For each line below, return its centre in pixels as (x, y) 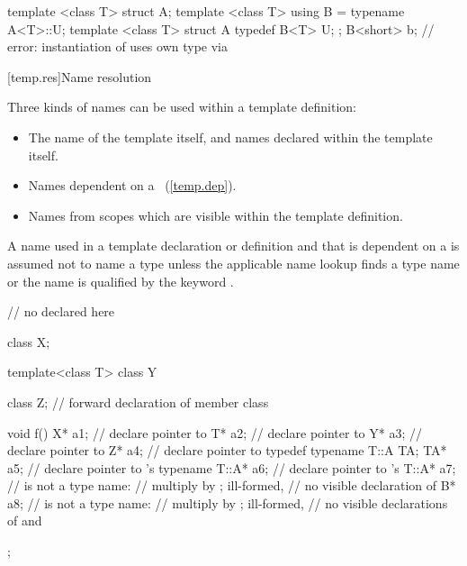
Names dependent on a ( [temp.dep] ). (132, 185)
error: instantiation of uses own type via (117, 46)
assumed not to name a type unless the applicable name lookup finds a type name (233, 263)
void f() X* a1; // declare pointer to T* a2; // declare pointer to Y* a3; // (215, 432)
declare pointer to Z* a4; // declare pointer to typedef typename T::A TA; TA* (227, 450)
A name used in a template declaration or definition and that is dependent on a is (233, 246)
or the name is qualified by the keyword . (121, 281)
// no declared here (61, 311)
